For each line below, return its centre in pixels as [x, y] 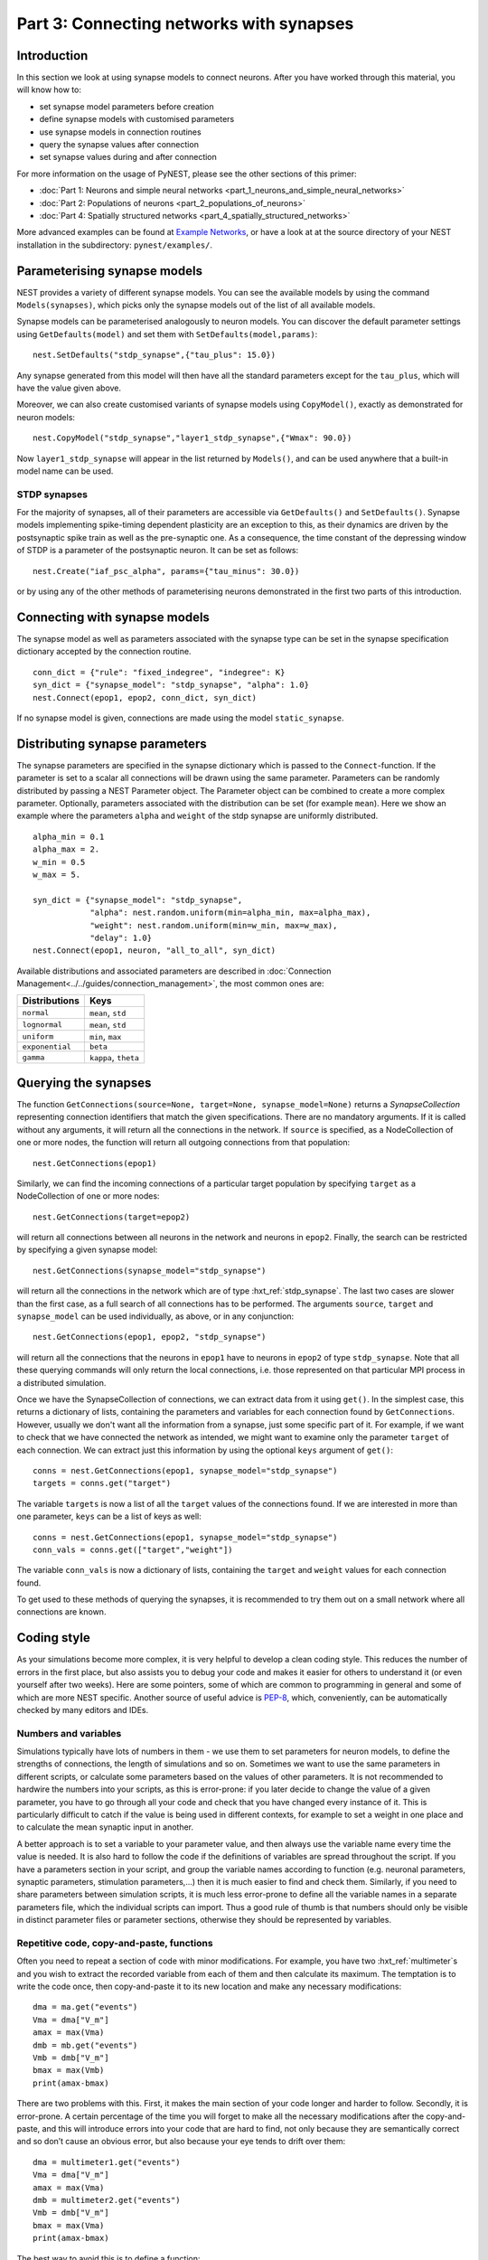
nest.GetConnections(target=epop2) [112, 1217]
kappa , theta [114, 1058]
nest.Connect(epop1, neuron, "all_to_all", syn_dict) [154, 951]
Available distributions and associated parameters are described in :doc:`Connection [174, 971]
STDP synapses [52, 494]
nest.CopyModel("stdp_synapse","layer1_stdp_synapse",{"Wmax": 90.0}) [192, 438]
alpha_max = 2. [66, 849]
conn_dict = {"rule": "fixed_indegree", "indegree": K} [159, 672]
